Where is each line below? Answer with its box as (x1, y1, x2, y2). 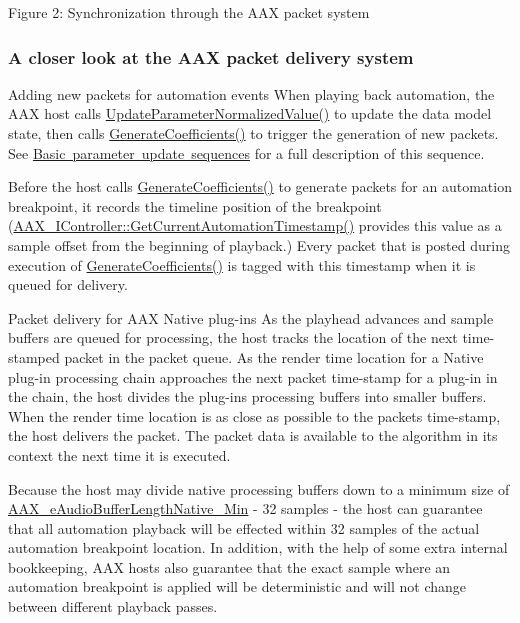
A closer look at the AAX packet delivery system (8, 44, 414, 69)
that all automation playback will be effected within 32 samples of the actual (8, 517, 480, 538)
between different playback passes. (8, 596, 218, 617)
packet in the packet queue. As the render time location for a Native (64, 346, 484, 367)
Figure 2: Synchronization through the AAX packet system (8, 2, 370, 22)
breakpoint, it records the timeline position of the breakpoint (8, 195, 382, 216)
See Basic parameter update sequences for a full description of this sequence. (8, 142, 485, 163)
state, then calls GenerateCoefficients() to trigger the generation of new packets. (8, 123, 499, 143)
